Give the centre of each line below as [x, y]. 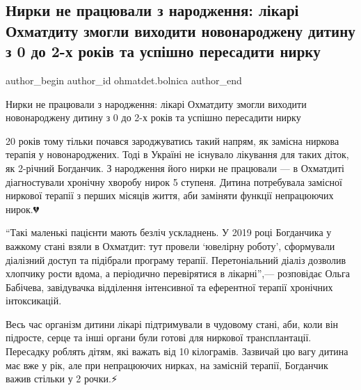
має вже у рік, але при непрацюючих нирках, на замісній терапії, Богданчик [167, 365]
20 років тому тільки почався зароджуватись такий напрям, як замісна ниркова [173, 140]
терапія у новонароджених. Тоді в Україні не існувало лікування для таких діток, [177, 154]
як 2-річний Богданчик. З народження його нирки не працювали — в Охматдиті [175, 167]
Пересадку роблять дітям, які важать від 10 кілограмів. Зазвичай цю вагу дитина [177, 351]
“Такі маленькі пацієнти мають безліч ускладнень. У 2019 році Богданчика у [169, 232]
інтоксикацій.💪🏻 [36, 301]
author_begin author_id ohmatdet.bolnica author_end [124, 80]
